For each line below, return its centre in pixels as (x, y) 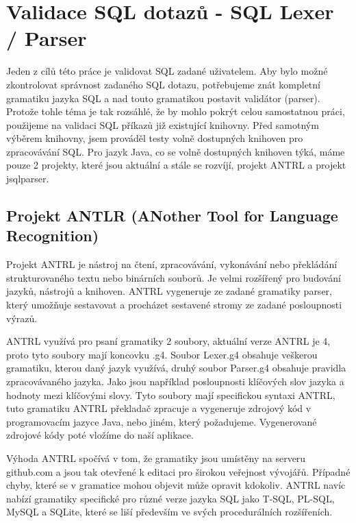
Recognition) (53, 235)
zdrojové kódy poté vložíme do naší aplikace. (100, 435)
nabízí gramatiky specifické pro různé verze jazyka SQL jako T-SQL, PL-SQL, (170, 498)
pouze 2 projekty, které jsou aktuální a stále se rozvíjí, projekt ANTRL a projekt (176, 165)
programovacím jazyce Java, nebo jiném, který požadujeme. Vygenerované (162, 421)
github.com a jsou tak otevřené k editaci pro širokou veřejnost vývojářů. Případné (178, 471)
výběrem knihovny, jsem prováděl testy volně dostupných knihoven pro (155, 138)
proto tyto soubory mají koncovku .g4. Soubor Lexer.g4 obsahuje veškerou (162, 354)
